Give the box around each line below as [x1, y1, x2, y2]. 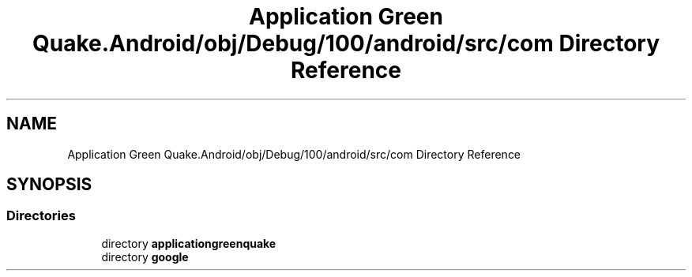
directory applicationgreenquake [101, 236, 276, 250]
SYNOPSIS [6, 174, 92, 195]
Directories [6, 208, 76, 224]
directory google [101, 249, 189, 264]
